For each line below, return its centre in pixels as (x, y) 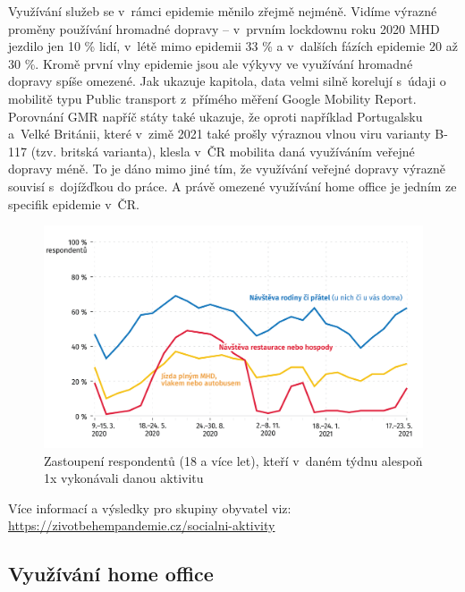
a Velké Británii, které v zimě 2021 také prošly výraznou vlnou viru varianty (220, 134)
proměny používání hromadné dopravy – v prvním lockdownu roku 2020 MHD (224, 28)
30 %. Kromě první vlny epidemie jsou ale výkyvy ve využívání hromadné (211, 63)
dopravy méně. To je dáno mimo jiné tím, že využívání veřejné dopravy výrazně (227, 169)
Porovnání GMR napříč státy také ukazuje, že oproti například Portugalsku (216, 116)
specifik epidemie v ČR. (74, 203)
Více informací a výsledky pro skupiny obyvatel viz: (150, 507)
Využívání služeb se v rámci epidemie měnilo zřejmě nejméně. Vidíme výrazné (223, 11)
